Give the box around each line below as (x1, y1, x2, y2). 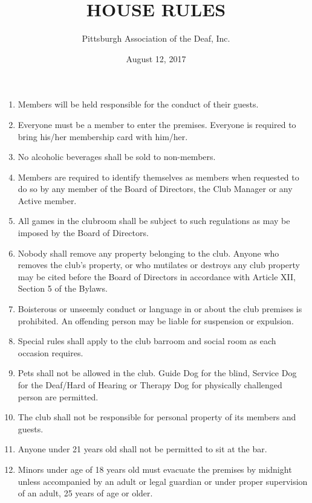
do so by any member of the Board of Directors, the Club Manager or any (18, 182, 293, 195)
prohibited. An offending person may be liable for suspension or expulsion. (18, 314, 294, 327)
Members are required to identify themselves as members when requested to (18, 170, 299, 183)
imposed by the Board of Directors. (18, 226, 149, 239)
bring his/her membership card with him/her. (18, 130, 188, 143)
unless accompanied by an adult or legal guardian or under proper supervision (18, 475, 308, 487)
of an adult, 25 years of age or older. (18, 487, 153, 499)
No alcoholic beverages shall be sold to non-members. (18, 150, 216, 163)
